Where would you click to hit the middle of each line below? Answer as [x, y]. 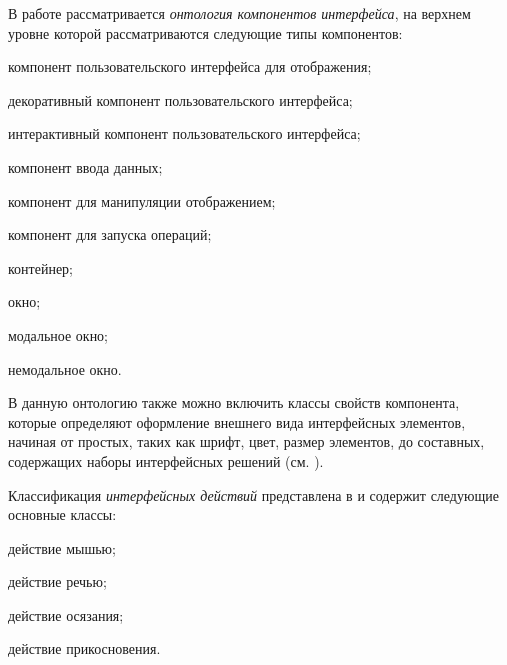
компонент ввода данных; [85, 166]
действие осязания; [66, 614]
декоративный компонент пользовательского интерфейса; [180, 99]
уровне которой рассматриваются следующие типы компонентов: [205, 32]
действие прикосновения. [84, 648]
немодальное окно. [65, 368]
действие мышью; [62, 547]
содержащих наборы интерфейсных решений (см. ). [166, 460]
